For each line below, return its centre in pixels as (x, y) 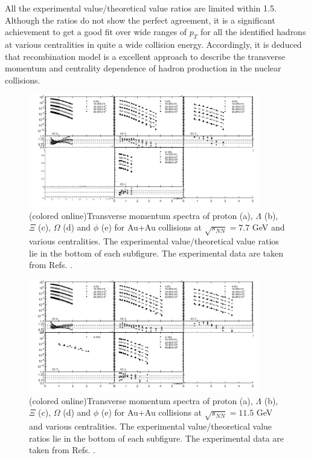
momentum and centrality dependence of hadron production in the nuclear (143, 68)
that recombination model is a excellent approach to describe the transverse (145, 56)
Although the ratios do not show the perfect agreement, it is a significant (140, 20)
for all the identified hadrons (253, 32)
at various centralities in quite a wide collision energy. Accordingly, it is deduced (153, 44)
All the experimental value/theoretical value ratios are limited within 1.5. (141, 8)
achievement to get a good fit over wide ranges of (96, 32)
